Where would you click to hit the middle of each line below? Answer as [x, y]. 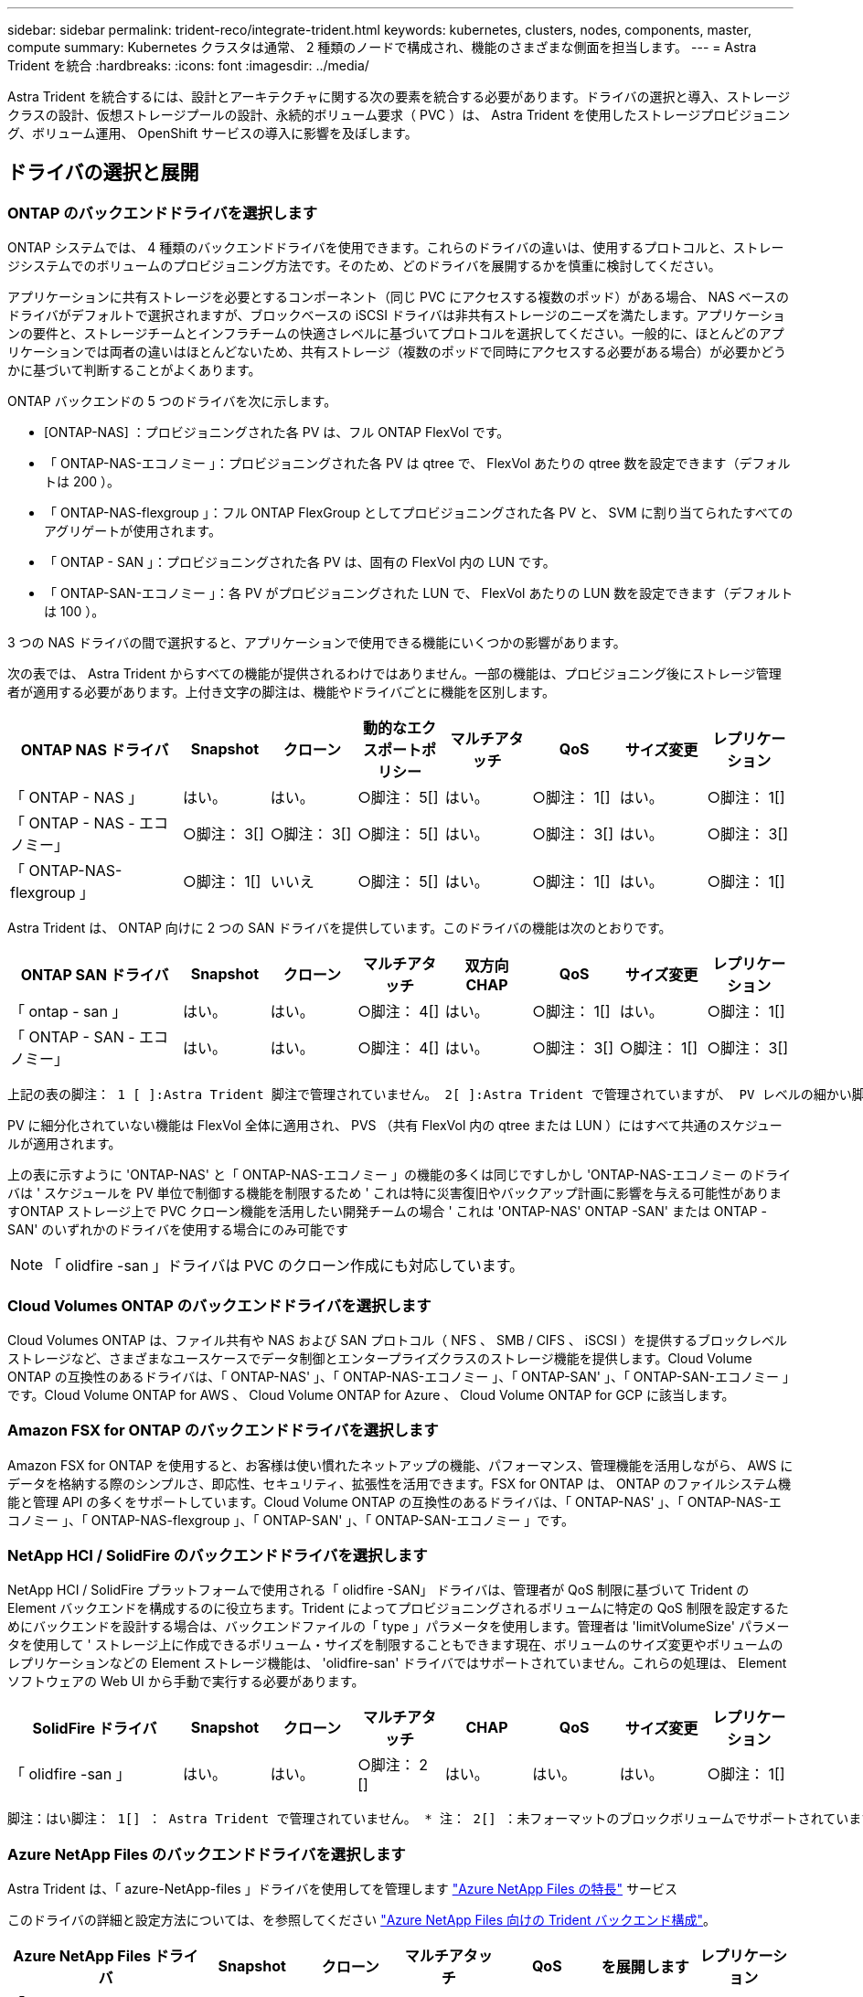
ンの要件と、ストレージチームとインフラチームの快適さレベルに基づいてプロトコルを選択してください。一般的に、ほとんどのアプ [396, 334]
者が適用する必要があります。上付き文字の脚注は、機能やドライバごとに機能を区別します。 [281, 692]
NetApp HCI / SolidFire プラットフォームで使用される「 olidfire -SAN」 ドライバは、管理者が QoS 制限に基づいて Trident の [378, 1590]
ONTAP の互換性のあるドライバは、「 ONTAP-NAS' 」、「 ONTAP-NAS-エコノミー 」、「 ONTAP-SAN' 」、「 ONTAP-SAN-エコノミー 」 [398, 1376]
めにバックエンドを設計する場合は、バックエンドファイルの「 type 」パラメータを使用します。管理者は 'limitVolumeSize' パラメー [399, 1627]
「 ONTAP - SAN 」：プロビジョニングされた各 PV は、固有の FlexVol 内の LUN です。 [300, 562]
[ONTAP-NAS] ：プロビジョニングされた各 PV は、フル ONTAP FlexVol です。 [277, 433]
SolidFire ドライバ [95, 1729]
